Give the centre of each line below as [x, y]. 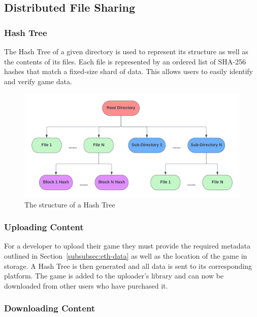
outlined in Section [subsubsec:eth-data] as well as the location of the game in [126, 255]
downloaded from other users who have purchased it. [86, 285]
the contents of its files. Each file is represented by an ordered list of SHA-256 [125, 61]
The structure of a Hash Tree [70, 204]
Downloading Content [50, 308]
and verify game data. [38, 81]
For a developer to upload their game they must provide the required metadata [127, 246]
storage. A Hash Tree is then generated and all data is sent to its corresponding [128, 266]
